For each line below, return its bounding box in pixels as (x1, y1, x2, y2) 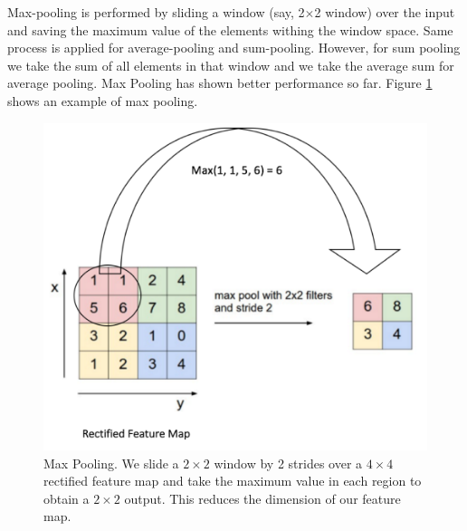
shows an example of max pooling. (7, 91, 198, 110)
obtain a (43, 488, 90, 507)
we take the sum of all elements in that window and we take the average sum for (7, 55, 454, 74)
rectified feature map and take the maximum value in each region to (43, 471, 422, 490)
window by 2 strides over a (214, 453, 363, 472)
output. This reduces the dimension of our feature (124, 488, 401, 507)
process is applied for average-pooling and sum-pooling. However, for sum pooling (7, 38, 461, 57)
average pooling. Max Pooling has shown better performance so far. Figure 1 (7, 73, 433, 92)
